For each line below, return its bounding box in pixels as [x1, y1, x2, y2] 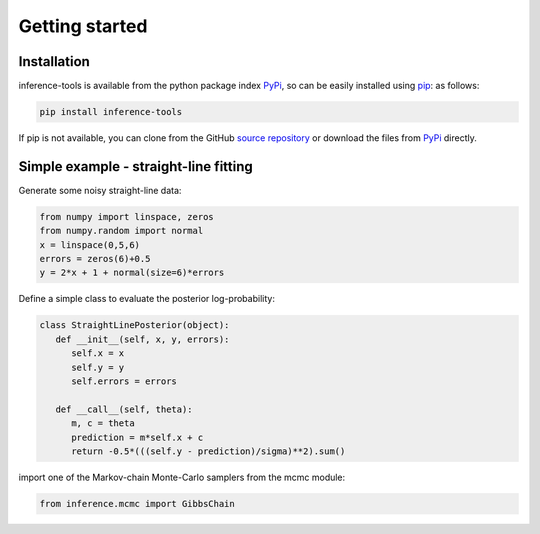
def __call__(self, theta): [55, 403, 194, 415]
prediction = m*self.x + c [71, 431, 204, 443]
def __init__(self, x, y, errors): [55, 333, 230, 345]
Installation [18, 53, 90, 70]
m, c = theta [71, 418, 135, 429]
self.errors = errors [71, 376, 177, 387]
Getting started [18, 15, 148, 37]
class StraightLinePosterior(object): [39, 320, 230, 331]
